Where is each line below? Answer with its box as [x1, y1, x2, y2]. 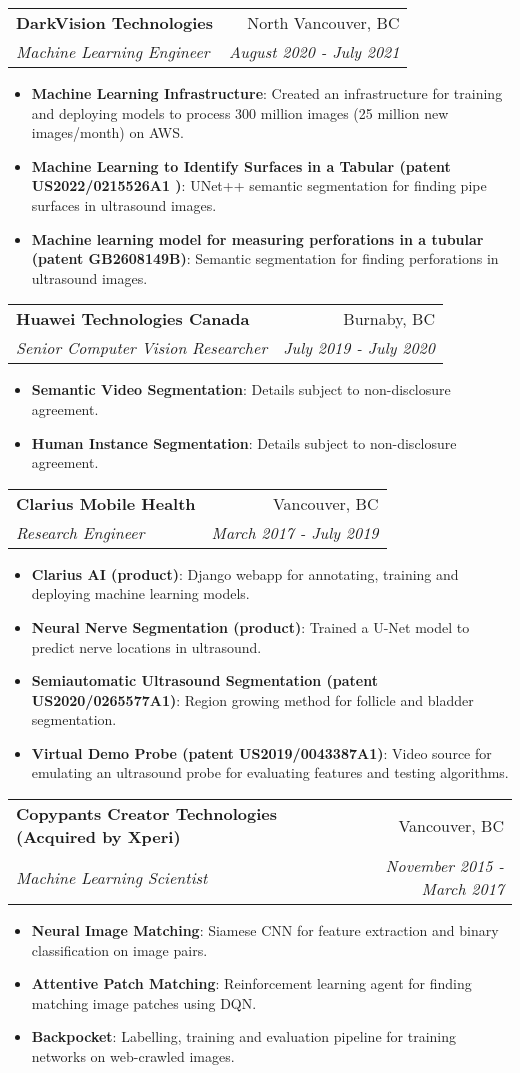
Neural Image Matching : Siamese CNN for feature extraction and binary [31, 920, 499, 941]
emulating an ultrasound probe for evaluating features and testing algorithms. [31, 762, 509, 783]
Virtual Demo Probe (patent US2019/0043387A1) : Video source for [31, 742, 492, 763]
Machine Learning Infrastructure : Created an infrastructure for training [31, 83, 503, 103]
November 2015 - [385, 854, 504, 878]
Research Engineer [16, 520, 145, 544]
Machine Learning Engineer [16, 40, 210, 63]
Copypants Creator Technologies [16, 802, 277, 826]
